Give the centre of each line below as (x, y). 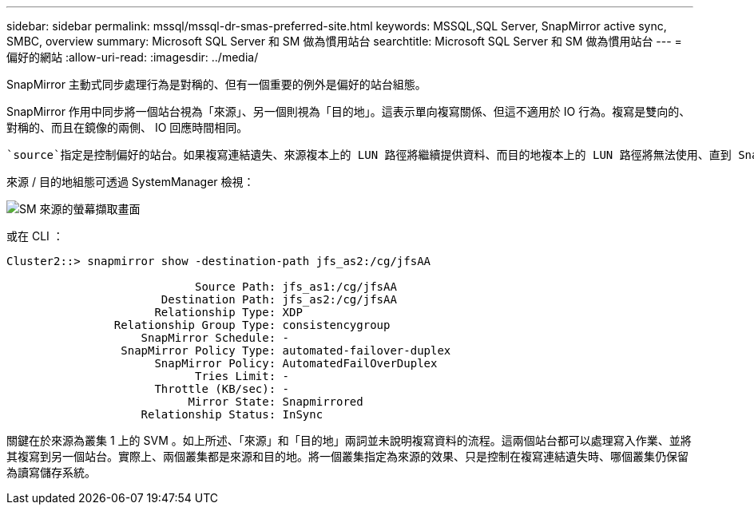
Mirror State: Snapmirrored (276, 402)
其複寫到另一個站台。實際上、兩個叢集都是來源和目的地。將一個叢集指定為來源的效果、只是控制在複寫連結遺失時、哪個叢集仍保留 (347, 456)
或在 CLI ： (35, 236)
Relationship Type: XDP (228, 312)
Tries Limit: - (242, 376)
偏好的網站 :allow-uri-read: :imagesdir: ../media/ (133, 57)
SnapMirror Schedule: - (215, 338)
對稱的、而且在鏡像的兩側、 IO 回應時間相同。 (127, 127)
